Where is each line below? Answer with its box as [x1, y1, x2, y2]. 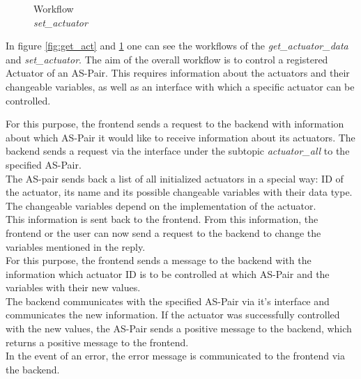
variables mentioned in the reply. [6, 239, 146, 254]
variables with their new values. [6, 280, 141, 295]
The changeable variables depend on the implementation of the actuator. [6, 198, 316, 212]
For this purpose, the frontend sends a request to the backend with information [6, 116, 344, 131]
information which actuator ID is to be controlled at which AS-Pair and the [6, 266, 330, 281]
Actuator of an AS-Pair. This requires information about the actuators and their [6, 65, 350, 80]
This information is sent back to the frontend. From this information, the [6, 212, 318, 226]
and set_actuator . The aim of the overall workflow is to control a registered [6, 52, 328, 66]
